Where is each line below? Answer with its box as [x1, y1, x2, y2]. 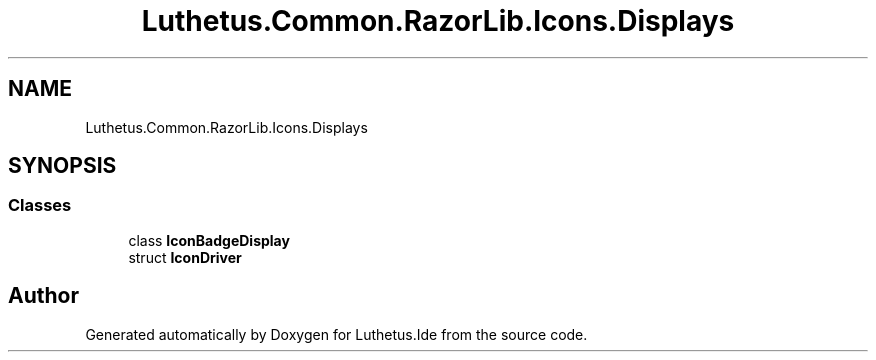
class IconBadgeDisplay [128, 231, 290, 249]
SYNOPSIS [8, 153, 117, 179]
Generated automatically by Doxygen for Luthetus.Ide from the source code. [85, 325, 588, 343]
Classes [8, 195, 72, 216]
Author [8, 283, 79, 309]
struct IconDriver [128, 248, 242, 266]
